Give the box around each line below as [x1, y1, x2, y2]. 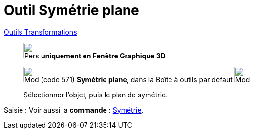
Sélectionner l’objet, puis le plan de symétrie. [23, 90, 168, 99]
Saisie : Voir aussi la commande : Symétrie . [4, 105, 144, 114]
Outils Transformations [4, 27, 77, 36]
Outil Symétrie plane [4, 2, 139, 19]
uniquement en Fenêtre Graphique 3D [41, 51, 166, 60]
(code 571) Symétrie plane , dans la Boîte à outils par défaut [41, 75, 233, 84]
